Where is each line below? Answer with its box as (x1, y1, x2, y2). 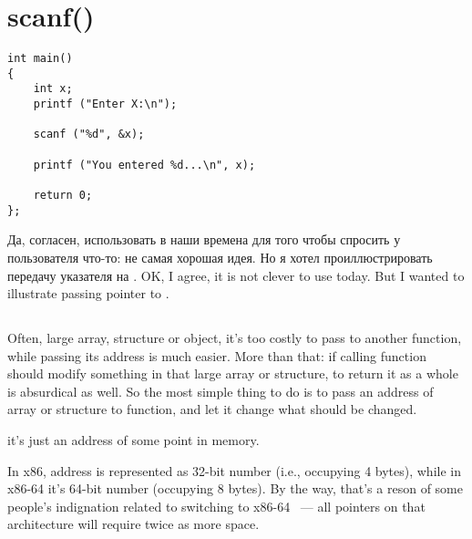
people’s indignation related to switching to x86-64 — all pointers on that (7, 496, 426, 515)
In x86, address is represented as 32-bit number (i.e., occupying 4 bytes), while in (7, 461, 461, 480)
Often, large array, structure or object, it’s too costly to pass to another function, (7, 328, 462, 347)
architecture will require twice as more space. (7, 514, 260, 534)
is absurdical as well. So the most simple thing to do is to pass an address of (7, 381, 434, 400)
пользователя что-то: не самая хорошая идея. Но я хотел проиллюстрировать (7, 247, 433, 266)
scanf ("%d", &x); (33, 128, 145, 141)
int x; (33, 82, 73, 96)
